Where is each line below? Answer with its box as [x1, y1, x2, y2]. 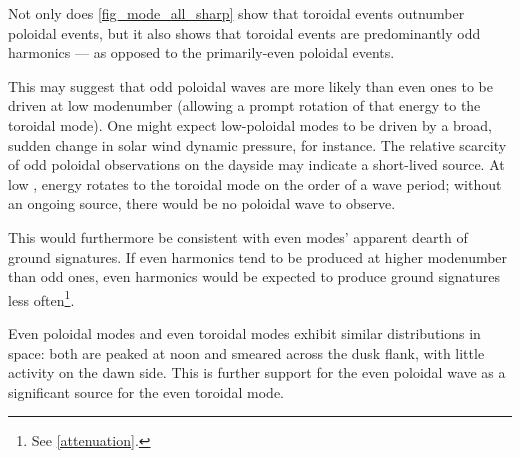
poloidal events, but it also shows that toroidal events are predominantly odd [8, 22, 481, 43]
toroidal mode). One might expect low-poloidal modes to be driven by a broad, [8, 114, 492, 135]
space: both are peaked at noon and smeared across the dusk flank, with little [8, 342, 485, 363]
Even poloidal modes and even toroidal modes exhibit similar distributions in [8, 322, 481, 343]
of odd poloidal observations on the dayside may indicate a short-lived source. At [8, 154, 505, 175]
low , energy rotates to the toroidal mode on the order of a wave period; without [8, 173, 502, 194]
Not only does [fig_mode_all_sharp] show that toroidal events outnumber [8, 3, 465, 23]
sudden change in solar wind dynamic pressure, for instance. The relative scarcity [8, 134, 507, 155]
